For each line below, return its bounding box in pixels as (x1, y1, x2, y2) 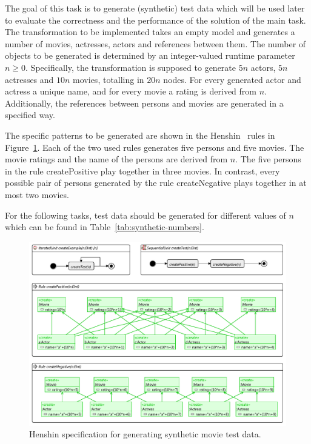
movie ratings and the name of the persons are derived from (5, 153, 228, 165)
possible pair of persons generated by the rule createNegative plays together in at (5, 176, 307, 189)
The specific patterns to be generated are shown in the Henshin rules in (5, 128, 275, 141)
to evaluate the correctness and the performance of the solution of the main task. (5, 13, 306, 26)
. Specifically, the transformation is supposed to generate (25, 61, 236, 73)
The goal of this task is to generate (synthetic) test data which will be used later (5, 2, 305, 14)
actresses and (5, 73, 54, 85)
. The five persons (235, 153, 301, 165)
